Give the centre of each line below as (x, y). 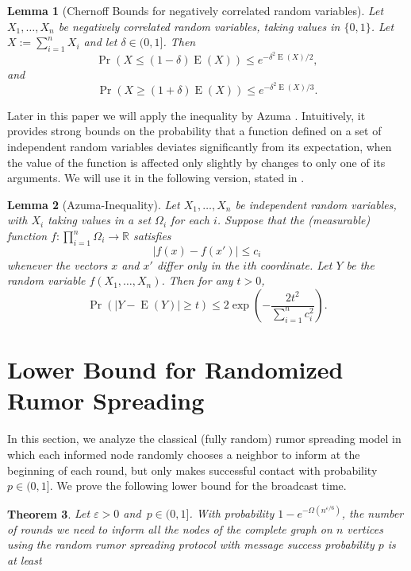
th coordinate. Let (290, 264)
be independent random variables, (316, 204)
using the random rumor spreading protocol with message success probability (191, 544)
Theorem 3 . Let (49, 513)
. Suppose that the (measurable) (294, 220)
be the (360, 264)
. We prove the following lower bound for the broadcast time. (198, 486)
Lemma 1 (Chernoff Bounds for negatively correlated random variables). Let (196, 10)
